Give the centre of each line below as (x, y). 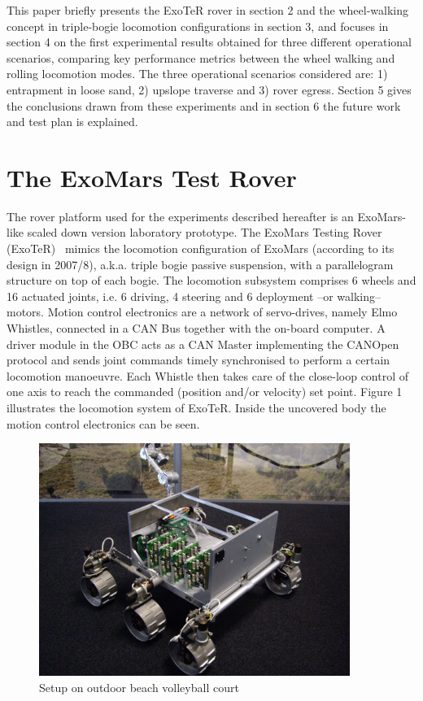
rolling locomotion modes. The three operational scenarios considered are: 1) (197, 74)
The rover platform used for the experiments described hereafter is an (180, 216)
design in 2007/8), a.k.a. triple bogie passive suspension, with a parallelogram (200, 264)
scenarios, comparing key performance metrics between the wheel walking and (201, 57)
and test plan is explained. (72, 122)
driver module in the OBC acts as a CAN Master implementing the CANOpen (203, 344)
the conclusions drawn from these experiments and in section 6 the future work (204, 105)
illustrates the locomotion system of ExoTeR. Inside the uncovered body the (196, 407)
